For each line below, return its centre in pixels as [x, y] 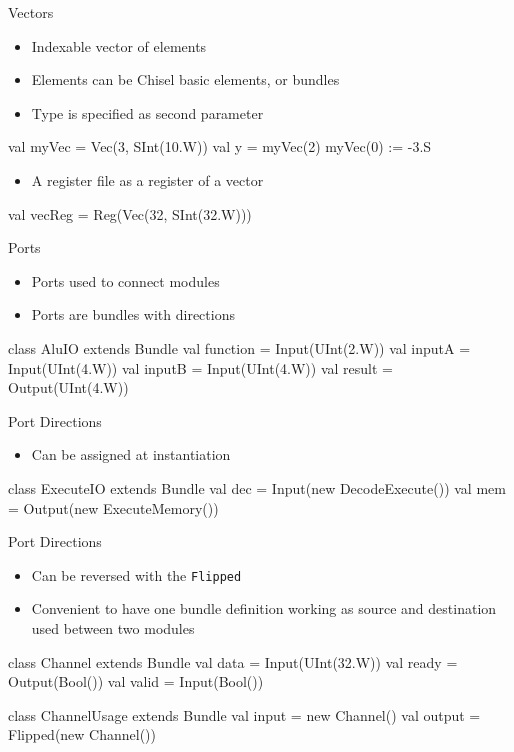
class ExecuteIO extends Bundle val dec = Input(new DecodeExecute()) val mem [257, 487]
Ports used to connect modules [125, 280]
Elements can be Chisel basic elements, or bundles [185, 79]
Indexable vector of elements [119, 45]
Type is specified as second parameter [147, 112]
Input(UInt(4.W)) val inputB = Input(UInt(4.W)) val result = [200, 367]
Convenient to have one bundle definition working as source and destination [264, 608]
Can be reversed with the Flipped [136, 574]
